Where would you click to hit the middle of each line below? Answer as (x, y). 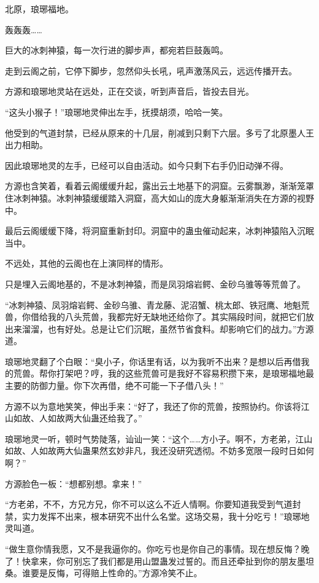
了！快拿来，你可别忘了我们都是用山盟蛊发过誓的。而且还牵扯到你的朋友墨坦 (159, 561)
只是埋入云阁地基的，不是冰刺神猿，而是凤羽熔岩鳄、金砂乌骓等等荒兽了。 (155, 284)
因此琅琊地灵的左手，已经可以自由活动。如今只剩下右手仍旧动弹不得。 (147, 165)
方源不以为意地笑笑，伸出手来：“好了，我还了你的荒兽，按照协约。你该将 (153, 406)
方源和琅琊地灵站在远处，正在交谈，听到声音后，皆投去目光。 (129, 91)
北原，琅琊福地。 (39, 9)
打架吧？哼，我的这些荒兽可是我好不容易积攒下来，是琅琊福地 (181, 373)
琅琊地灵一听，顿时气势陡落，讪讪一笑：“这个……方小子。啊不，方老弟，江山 (159, 438)
